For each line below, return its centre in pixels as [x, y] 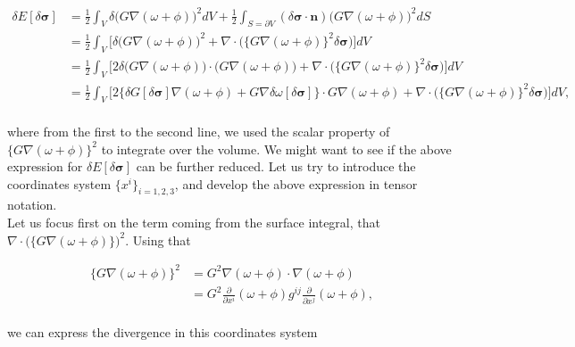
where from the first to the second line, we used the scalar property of [199, 131]
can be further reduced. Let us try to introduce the [276, 166]
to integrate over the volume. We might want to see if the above [276, 149]
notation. [32, 205]
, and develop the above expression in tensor [296, 183]
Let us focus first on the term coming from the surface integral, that [194, 223]
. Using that [158, 240]
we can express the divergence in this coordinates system [162, 332]
